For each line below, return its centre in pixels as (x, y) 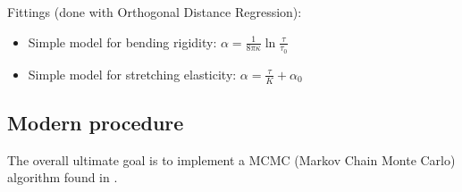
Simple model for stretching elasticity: (132, 74)
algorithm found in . (63, 177)
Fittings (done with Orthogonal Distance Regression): (155, 12)
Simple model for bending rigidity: (122, 42)
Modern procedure (96, 123)
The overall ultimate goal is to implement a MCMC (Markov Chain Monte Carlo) (231, 159)
